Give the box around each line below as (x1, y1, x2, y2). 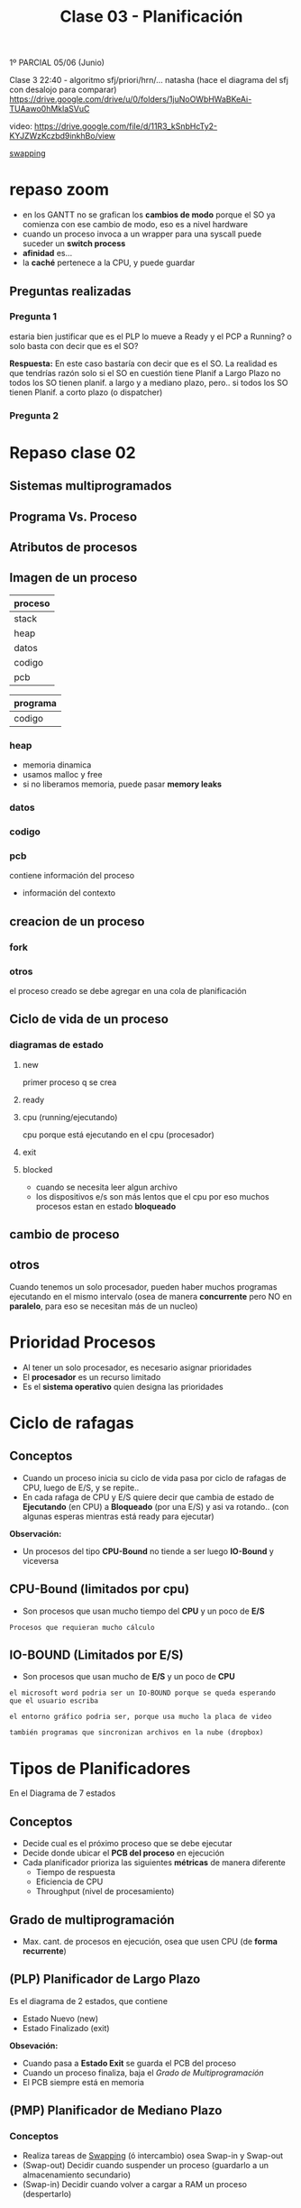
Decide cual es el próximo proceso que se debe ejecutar (22, 1838, 233, 1849)
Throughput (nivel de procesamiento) (35, 1886, 175, 1897)
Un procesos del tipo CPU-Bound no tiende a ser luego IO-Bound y (22, 1545, 275, 1557)
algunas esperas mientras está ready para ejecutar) (22, 1511, 214, 1522)
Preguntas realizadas (9, 283, 132, 299)
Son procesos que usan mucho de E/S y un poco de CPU (22, 1671, 236, 1682)
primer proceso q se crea (22, 1076, 117, 1088)
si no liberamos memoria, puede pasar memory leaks (22, 778, 223, 790)
